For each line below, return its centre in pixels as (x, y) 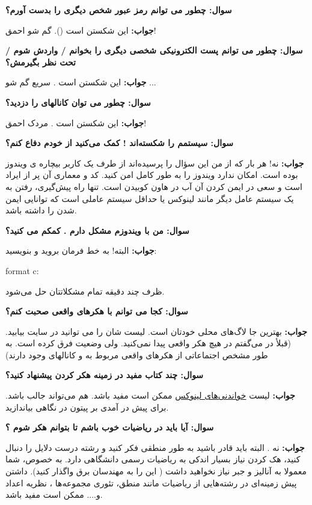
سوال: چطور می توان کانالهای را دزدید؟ (78, 102)
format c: (22, 270)
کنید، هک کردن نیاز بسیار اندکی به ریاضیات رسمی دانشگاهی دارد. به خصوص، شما (153, 459)
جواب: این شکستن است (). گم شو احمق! (81, 30)
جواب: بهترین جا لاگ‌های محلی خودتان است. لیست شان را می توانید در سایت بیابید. (156, 331)
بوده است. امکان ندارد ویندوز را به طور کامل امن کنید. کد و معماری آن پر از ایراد (152, 175)
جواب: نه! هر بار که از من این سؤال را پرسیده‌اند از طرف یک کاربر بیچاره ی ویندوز (155, 163)
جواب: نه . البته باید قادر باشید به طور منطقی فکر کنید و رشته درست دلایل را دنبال (155, 447)
